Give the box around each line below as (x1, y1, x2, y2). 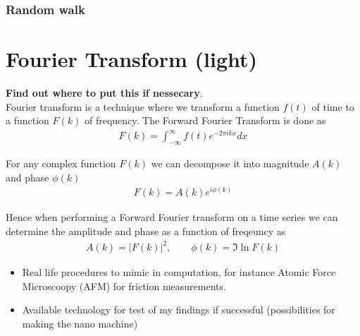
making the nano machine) (22, 316, 138, 330)
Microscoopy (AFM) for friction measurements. (22, 278, 226, 293)
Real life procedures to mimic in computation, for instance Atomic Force (22, 265, 336, 280)
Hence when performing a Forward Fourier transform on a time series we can (6, 210, 338, 224)
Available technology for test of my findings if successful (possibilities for (22, 302, 335, 317)
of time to (311, 99, 354, 114)
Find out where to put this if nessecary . (6, 85, 203, 100)
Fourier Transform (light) (6, 44, 258, 73)
